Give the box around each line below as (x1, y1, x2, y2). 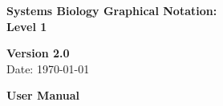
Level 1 (6, 18, 47, 34)
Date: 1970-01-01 (6, 60, 90, 77)
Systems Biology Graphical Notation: (6, 2, 217, 18)
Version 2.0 (6, 45, 70, 61)
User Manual (6, 87, 79, 104)
